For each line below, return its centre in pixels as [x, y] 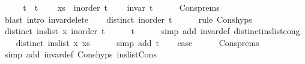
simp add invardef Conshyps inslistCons [80, 54]
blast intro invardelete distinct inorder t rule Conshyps [128, 19]
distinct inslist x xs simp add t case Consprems [137, 42]
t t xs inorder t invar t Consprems [121, 7]
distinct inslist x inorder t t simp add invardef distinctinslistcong [152, 31]
